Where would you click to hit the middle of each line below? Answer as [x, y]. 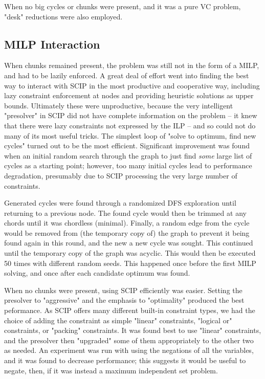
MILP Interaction [52, 44]
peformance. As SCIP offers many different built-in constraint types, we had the [130, 310]
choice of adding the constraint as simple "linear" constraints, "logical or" [118, 320]
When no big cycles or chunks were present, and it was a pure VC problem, [123, 6]
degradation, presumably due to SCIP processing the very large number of [121, 175]
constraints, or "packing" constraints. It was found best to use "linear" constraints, [133, 330]
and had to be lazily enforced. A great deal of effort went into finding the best [127, 75]
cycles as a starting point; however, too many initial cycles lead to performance [128, 165]
